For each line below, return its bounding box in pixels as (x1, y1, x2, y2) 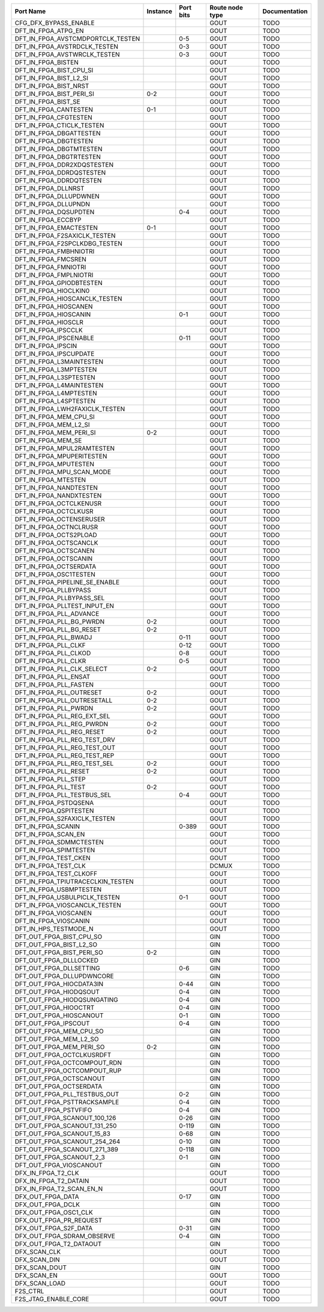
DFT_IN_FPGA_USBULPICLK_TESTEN (14, 893, 120, 901)
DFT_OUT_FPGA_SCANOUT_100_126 (14, 1114, 116, 1122)
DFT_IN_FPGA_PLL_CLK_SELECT (14, 665, 108, 673)
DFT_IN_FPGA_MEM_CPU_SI (14, 413, 95, 421)
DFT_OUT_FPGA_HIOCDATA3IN (14, 980, 104, 988)
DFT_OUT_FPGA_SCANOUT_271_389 (14, 1145, 118, 1154)
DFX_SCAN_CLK (14, 1248, 61, 1256)
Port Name (14, 7, 46, 15)
